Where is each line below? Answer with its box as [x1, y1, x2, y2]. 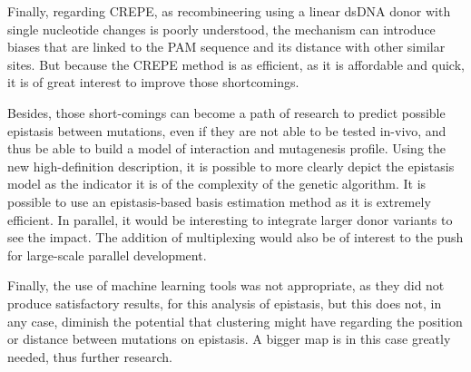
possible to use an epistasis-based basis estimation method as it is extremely [7, 191, 431, 210]
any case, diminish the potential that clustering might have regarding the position [7, 311, 463, 330]
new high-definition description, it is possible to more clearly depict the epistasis [7, 156, 455, 175]
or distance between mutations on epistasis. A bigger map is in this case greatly [7, 329, 451, 348]
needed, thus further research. [7, 347, 172, 366]
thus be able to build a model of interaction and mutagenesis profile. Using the [7, 139, 446, 158]
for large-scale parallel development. [7, 245, 207, 264]
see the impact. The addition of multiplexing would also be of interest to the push [7, 228, 464, 247]
